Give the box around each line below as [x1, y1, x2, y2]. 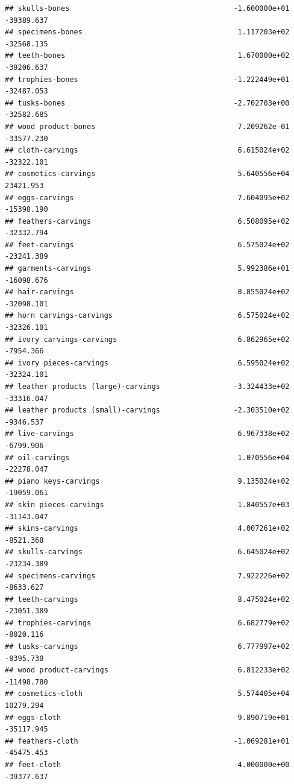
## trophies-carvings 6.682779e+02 [5, 618, 290, 627]
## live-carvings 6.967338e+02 [5, 429, 290, 438]
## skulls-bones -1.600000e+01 [5, 4, 290, 13]
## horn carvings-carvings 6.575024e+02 [5, 311, 290, 320]
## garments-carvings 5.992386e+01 [5, 264, 290, 273]
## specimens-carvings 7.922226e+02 [5, 571, 290, 580]
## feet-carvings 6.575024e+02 [5, 240, 290, 249]
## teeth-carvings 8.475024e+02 [5, 595, 290, 604]
